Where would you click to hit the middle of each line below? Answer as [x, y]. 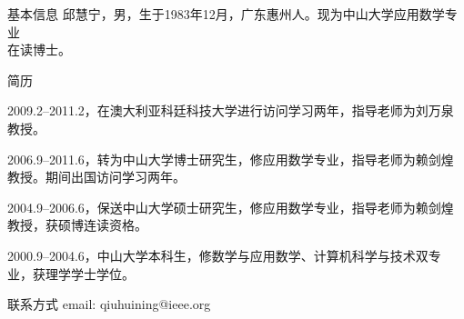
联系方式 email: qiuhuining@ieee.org [109, 304]
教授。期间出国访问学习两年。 [96, 177]
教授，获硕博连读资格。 [77, 225]
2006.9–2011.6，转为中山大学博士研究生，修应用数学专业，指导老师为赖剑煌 [231, 159]
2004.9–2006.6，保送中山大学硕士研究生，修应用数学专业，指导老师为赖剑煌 [231, 207]
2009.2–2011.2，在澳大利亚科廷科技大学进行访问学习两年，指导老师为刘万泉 [231, 110]
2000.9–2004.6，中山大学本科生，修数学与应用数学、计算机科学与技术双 [218, 255]
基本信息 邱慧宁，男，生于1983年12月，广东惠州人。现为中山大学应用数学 [226, 14]
